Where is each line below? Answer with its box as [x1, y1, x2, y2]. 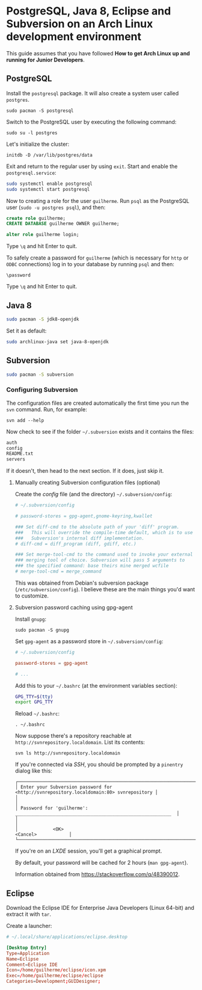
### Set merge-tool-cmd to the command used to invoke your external [14, 552, 194, 558]
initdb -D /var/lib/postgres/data [6, 152, 93, 158]
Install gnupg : [14, 615, 47, 623]
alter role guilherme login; [6, 232, 79, 238]
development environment [6, 30, 141, 43]
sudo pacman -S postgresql [6, 107, 74, 114]
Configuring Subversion [6, 385, 78, 394]
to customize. [14, 592, 49, 599]
